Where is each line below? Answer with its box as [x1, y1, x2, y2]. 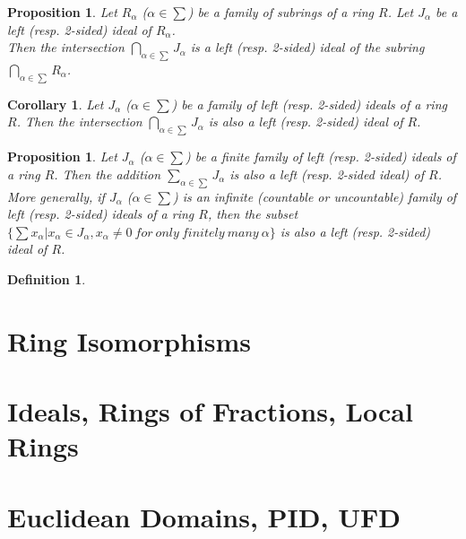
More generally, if [7, 187, 105, 205]
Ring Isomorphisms [7, 322, 251, 359]
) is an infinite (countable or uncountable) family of [172, 187, 457, 205]
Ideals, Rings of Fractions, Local [7, 393, 413, 430]
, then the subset [207, 204, 298, 223]
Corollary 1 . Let [7, 94, 104, 113]
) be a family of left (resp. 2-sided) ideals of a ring [171, 94, 447, 113]
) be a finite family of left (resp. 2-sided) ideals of [185, 147, 456, 166]
